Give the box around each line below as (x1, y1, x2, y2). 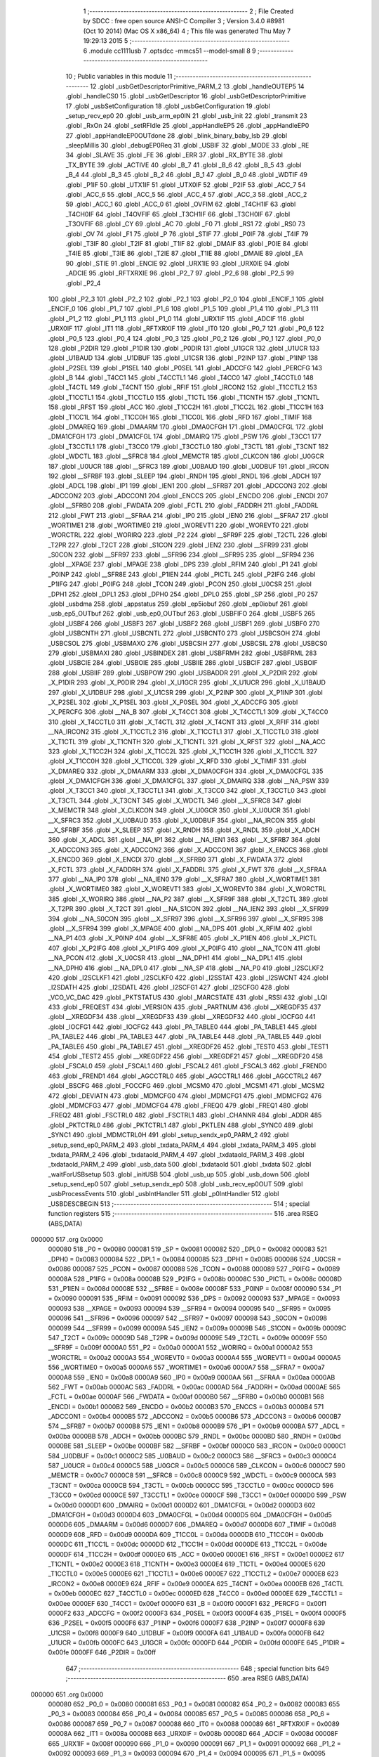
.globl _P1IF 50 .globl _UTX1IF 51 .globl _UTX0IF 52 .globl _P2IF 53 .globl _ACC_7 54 (65, 180, 306, 189)
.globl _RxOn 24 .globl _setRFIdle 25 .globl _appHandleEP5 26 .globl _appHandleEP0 (65, 122, 310, 130)
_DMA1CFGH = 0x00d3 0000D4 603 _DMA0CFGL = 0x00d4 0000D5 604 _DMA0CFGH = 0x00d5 (48, 1510, 333, 1519)
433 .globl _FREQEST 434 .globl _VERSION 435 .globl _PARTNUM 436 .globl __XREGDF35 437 (48, 1003, 321, 1011)
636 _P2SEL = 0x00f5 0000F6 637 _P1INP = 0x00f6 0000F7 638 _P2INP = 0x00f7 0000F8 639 (48, 1619, 326, 1627)
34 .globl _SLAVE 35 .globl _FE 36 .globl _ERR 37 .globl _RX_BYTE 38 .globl (65, 151, 284, 160)
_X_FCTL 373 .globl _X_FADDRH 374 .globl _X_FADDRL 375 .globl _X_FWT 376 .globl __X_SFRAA (48, 865, 327, 874)
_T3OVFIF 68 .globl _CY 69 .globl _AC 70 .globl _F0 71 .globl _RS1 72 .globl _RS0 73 (65, 220, 305, 228)
